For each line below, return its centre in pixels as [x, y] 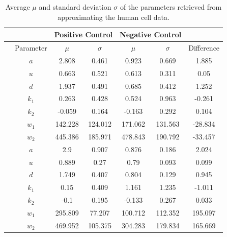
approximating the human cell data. [113, 17]
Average [18, 7]
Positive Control [83, 34]
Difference [204, 48]
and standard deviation [75, 7]
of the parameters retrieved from [171, 7]
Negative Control [151, 34]
